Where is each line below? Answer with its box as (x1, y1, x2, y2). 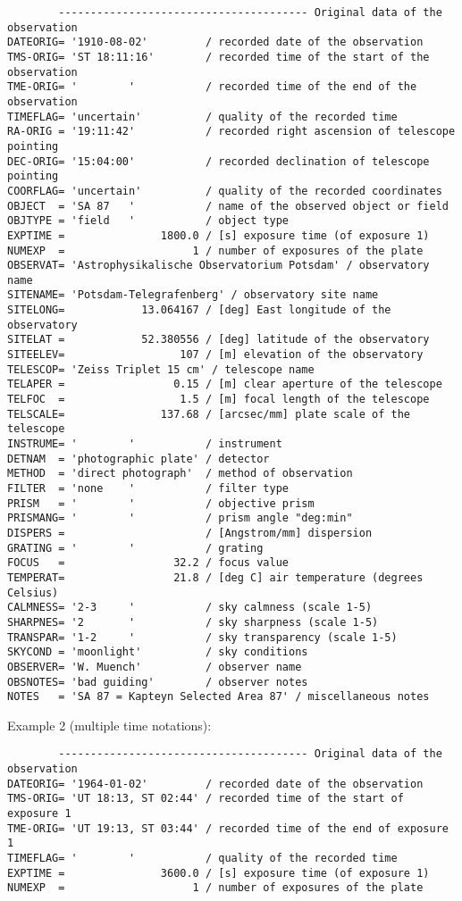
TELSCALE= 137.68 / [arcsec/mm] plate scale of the (7, 407, 411, 421)
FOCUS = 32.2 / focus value (7, 556, 289, 570)
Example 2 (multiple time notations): (7, 715, 212, 734)
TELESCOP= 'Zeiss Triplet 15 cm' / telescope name (7, 363, 315, 376)
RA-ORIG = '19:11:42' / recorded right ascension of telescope (7, 125, 456, 138)
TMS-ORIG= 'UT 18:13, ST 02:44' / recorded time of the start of (7, 792, 404, 805)
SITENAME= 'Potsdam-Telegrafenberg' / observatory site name (7, 288, 379, 302)
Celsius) (7, 586, 59, 599)
